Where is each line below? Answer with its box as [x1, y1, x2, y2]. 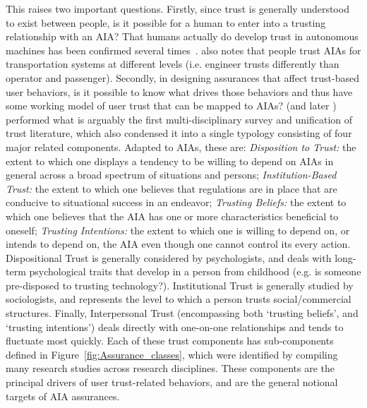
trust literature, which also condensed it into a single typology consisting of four [6, 126, 352, 140]
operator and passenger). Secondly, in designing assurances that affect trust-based [6, 70, 359, 85]
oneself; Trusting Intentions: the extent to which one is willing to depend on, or [6, 222, 350, 237]
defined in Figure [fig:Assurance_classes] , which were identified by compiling [6, 347, 338, 361]
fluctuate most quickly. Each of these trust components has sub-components [6, 333, 334, 348]
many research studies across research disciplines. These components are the [6, 361, 335, 376]
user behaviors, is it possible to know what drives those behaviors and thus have [6, 84, 353, 99]
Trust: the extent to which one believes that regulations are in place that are [6, 181, 337, 196]
